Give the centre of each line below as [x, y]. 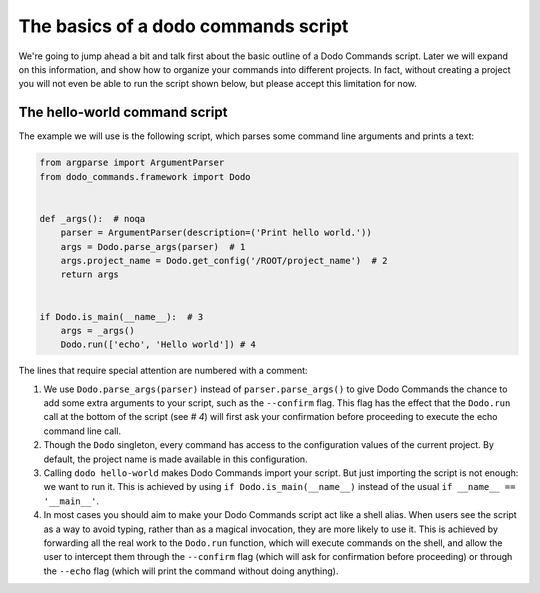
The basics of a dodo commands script [183, 26]
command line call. [82, 431]
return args [90, 274]
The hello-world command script [123, 112]
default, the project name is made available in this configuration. [176, 459]
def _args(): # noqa [92, 218]
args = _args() [97, 330]
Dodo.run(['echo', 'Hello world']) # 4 [158, 344]
